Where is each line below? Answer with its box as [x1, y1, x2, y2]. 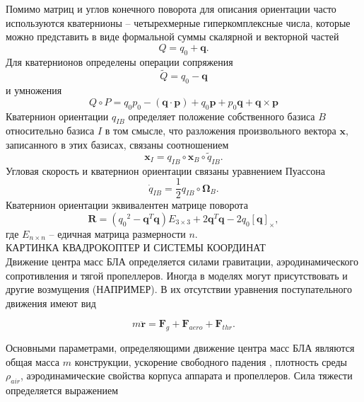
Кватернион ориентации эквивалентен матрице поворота [6, 197, 248, 212]
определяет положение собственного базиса [128, 108, 315, 123]
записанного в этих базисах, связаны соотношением [6, 137, 229, 151]
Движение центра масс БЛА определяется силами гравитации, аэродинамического [6, 254, 359, 269]
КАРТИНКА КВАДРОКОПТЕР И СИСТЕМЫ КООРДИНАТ [6, 240, 266, 255]
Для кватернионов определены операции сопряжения [6, 54, 233, 69]
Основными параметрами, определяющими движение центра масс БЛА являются [6, 340, 355, 355]
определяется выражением [6, 383, 119, 398]
